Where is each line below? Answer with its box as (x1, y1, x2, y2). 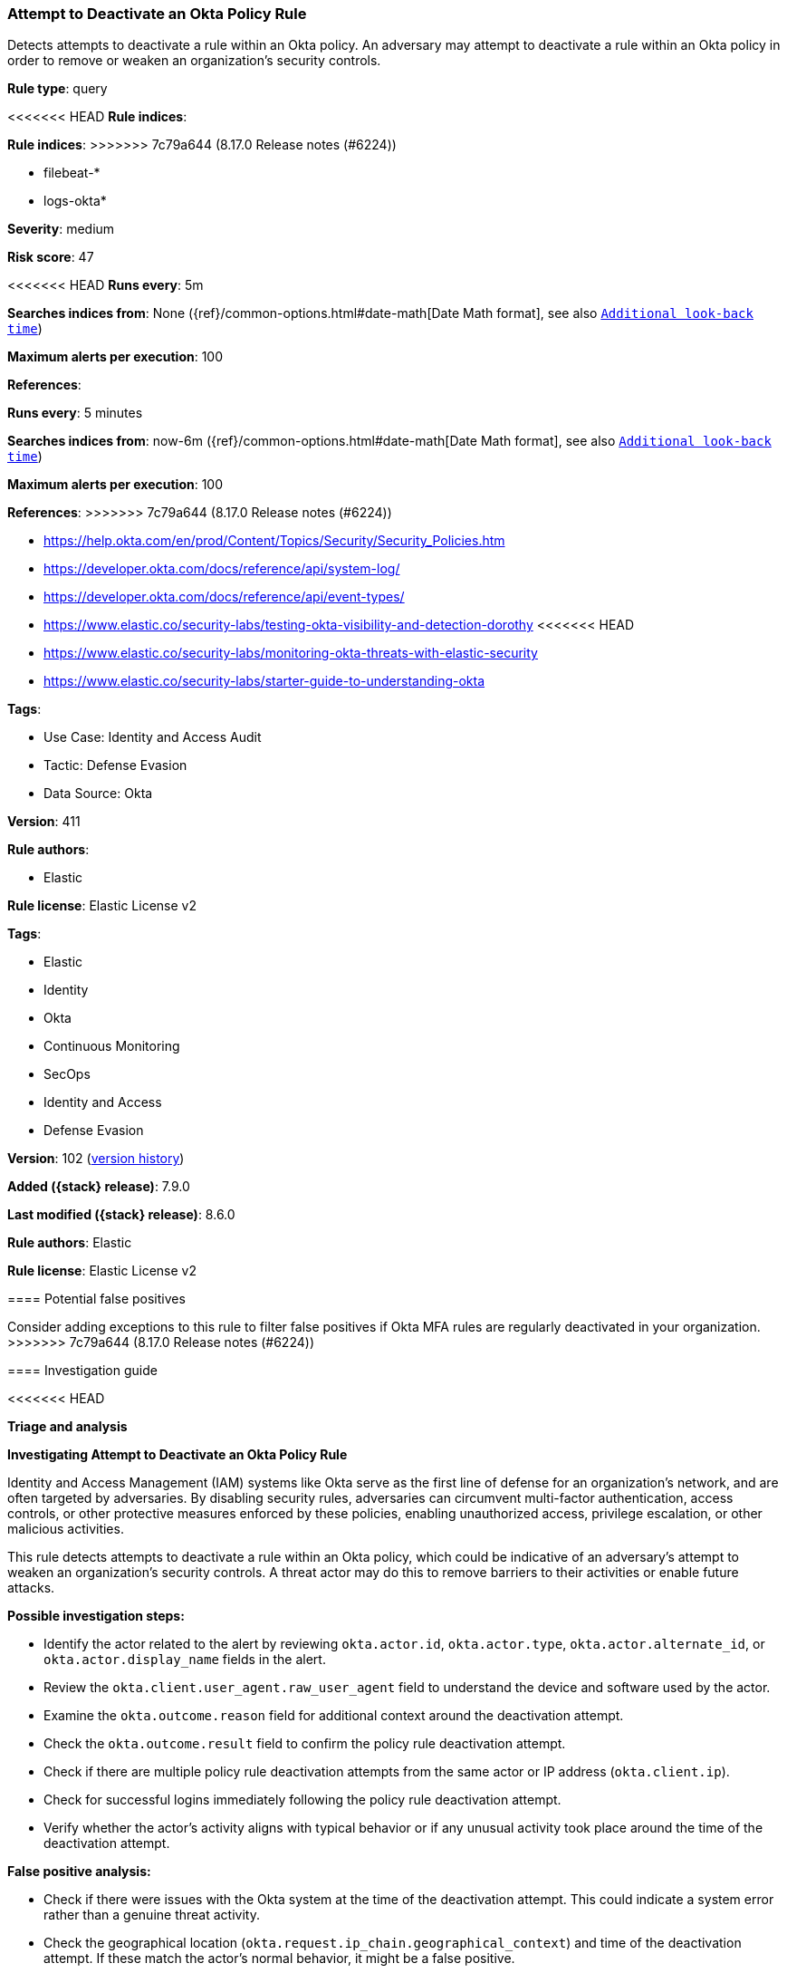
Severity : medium (7, 221, 115, 237)
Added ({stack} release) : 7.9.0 (7, 1179, 190, 1195)
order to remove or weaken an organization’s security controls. (7, 53, 381, 69)
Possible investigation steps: (7, 1608, 185, 1624)
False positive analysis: (7, 1863, 151, 1880)
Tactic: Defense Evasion (43, 757, 187, 774)
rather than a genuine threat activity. (43, 1907, 260, 1923)
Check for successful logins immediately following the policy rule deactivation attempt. (43, 1792, 561, 1808)
